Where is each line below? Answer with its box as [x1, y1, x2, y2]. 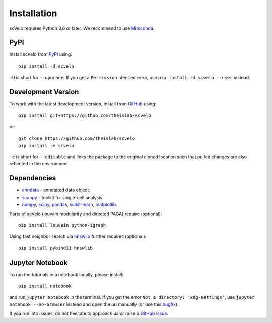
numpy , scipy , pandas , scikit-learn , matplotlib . [22, 202, 118, 208]
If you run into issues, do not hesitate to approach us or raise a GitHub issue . [9, 310, 169, 317]
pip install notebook [18, 283, 72, 289]
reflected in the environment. [9, 161, 70, 167]
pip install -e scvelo [18, 143, 75, 148]
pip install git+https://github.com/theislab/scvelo [18, 112, 151, 118]
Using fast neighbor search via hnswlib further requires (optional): [9, 233, 147, 239]
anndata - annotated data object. [22, 187, 91, 193]
